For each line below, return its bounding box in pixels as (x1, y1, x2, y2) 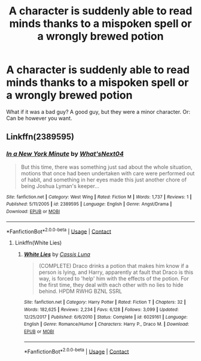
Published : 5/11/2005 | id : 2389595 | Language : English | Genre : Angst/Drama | (6, 201, 172, 207)
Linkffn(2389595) (6, 132, 75, 142)
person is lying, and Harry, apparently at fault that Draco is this (38, 269, 193, 276)
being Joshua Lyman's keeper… (20, 182, 100, 189)
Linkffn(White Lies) (14, 239, 62, 246)
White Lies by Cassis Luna (23, 251, 91, 258)
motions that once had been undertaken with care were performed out (20, 169, 195, 177)
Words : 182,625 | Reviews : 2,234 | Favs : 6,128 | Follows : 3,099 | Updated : (23, 306, 179, 313)
